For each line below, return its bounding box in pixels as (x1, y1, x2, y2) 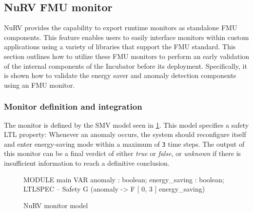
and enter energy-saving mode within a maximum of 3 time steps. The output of (4, 138, 245, 149)
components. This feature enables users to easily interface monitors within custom (4, 32, 249, 42)
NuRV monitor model (23, 200, 88, 210)
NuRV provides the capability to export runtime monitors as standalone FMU (4, 22, 237, 33)
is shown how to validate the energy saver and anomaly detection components (4, 70, 236, 80)
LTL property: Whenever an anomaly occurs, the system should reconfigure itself (4, 129, 246, 139)
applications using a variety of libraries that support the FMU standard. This (4, 41, 236, 52)
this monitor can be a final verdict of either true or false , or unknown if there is (4, 148, 241, 158)
